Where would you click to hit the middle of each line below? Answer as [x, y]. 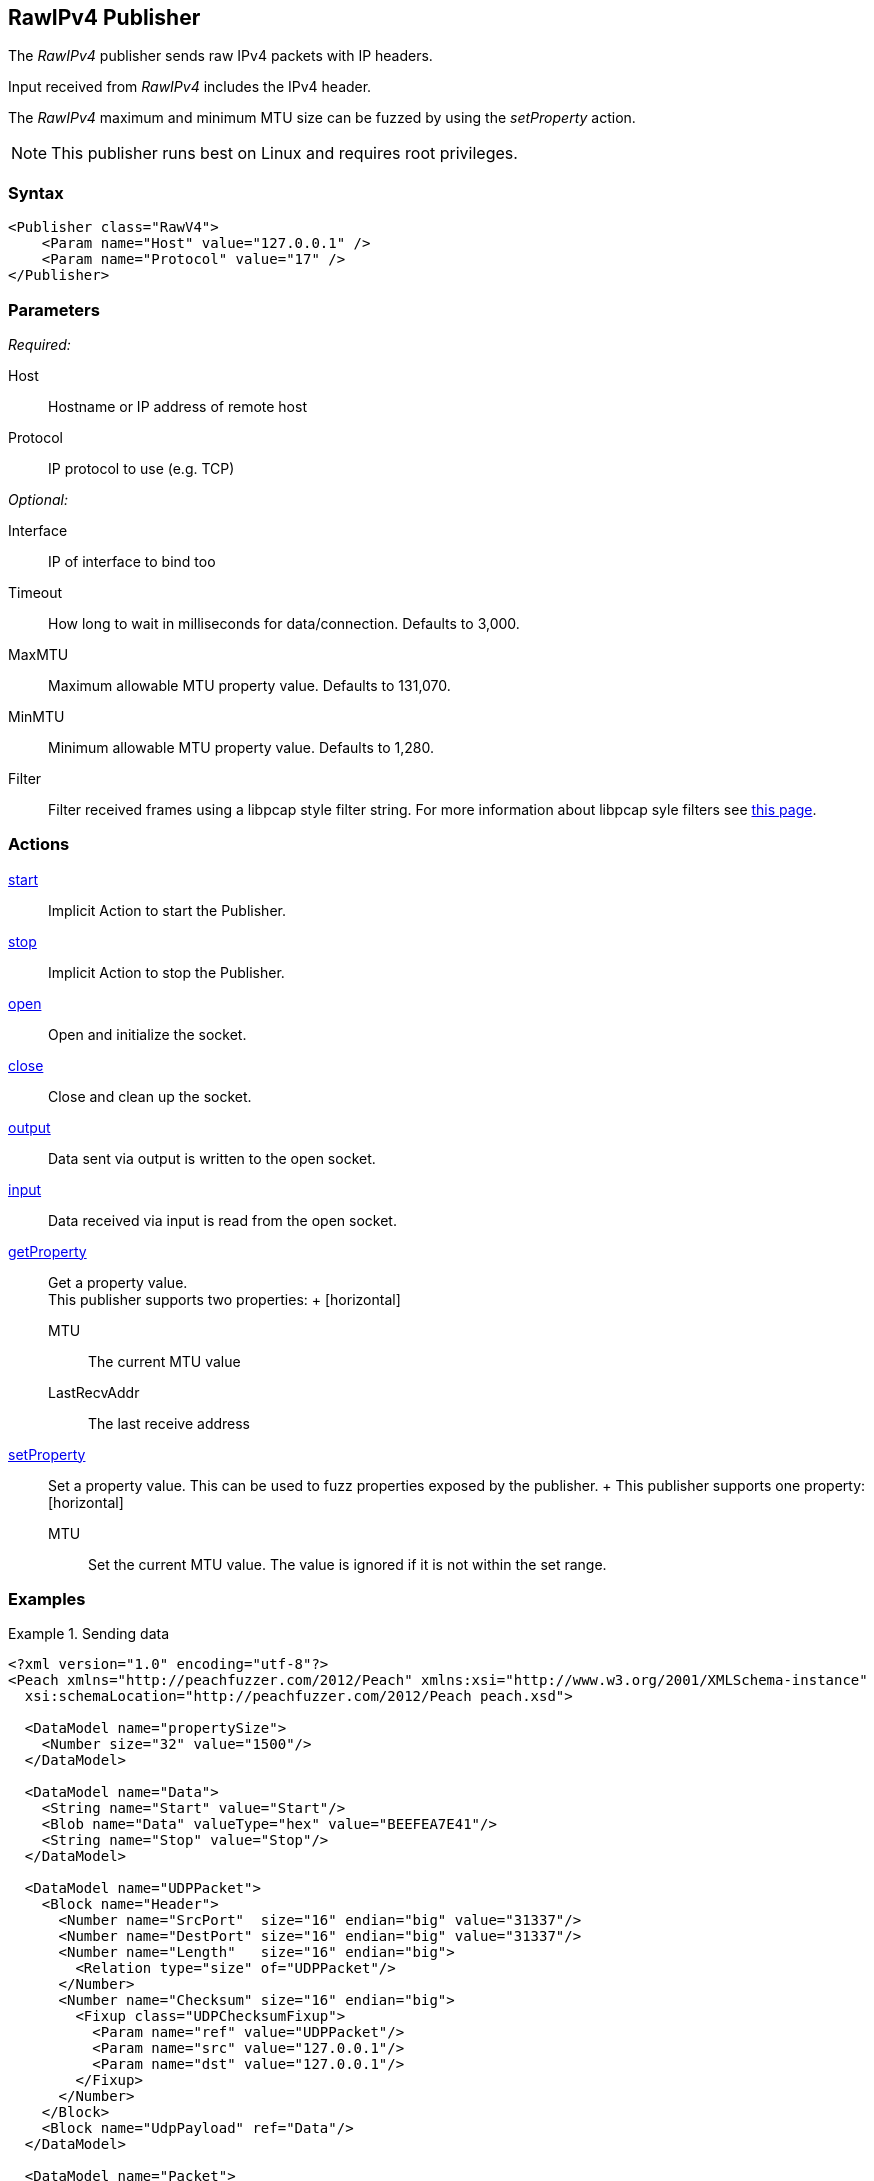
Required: [39, 344]
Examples [47, 1599]
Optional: [38, 499]
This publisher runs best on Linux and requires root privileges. [284, 153]
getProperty [47, 1251]
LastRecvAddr [94, 1392]
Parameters [54, 309]
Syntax [36, 192]
